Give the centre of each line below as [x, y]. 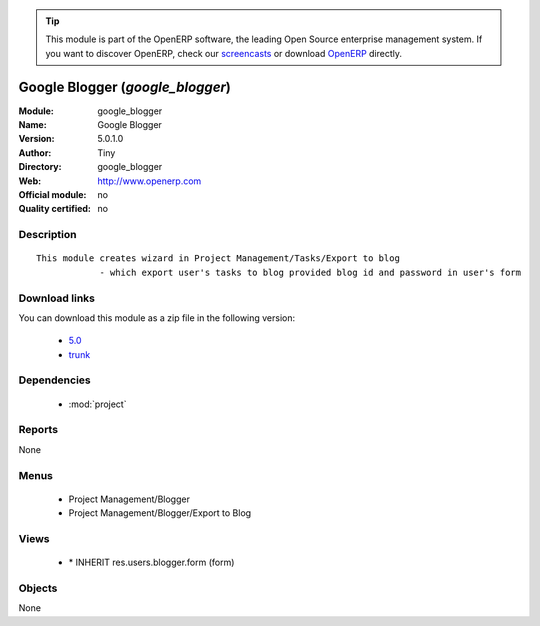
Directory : [40, 167]
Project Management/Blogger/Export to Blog [160, 513]
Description [47, 235]
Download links [56, 298]
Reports [38, 430]
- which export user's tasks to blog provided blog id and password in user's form [310, 272]
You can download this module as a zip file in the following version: [157, 317]
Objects [38, 588]
